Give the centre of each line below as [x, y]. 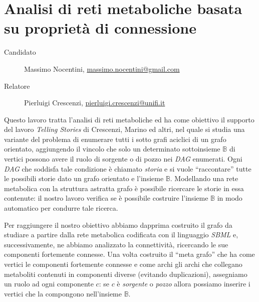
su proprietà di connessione [100, 28]
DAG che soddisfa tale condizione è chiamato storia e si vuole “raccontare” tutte [128, 168]
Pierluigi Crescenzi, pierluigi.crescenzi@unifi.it [95, 103]
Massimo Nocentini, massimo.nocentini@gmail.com [102, 68]
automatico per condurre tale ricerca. [61, 208]
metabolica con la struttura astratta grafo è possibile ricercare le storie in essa [124, 188]
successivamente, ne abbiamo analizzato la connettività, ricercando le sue [116, 244]
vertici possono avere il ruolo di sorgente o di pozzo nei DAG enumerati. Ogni [123, 159]
